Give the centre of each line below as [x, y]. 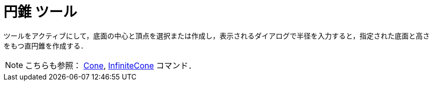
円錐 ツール [40, 12]
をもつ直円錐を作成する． [46, 45]
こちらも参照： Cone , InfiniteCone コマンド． [111, 65]
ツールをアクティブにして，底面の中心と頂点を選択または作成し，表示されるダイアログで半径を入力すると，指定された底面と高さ [217, 35]
